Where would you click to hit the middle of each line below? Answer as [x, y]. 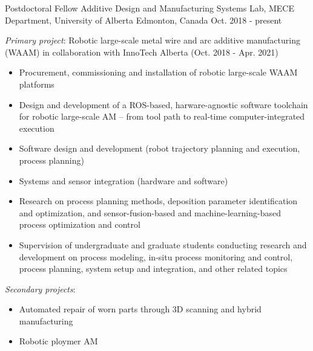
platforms [37, 84]
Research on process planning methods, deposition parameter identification [158, 201]
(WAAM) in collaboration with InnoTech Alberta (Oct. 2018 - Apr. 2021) [142, 52]
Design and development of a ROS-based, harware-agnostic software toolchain [163, 104]
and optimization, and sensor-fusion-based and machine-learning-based [150, 212]
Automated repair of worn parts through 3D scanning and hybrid [140, 309]
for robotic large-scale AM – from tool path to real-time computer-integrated [162, 116]
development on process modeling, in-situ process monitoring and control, [156, 256]
